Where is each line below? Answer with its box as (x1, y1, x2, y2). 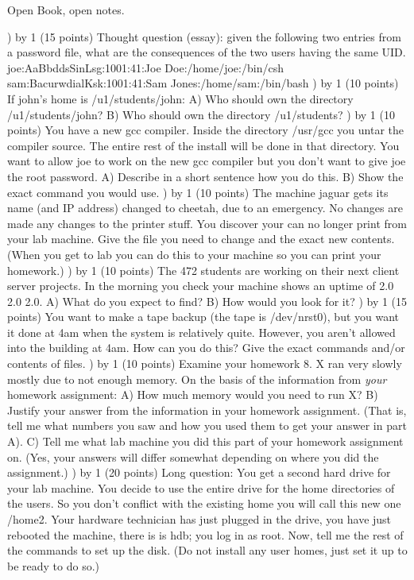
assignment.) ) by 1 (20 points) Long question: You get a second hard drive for (7, 464, 391, 481)
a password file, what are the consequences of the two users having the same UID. (7, 44, 406, 60)
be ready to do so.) (7, 557, 100, 574)
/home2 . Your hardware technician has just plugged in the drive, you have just (7, 511, 392, 527)
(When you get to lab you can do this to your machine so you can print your (7, 246, 381, 262)
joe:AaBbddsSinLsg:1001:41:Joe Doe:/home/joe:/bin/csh (7, 59, 284, 75)
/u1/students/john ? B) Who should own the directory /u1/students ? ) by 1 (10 (7, 106, 395, 122)
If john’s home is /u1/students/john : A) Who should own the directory (7, 90, 354, 106)
